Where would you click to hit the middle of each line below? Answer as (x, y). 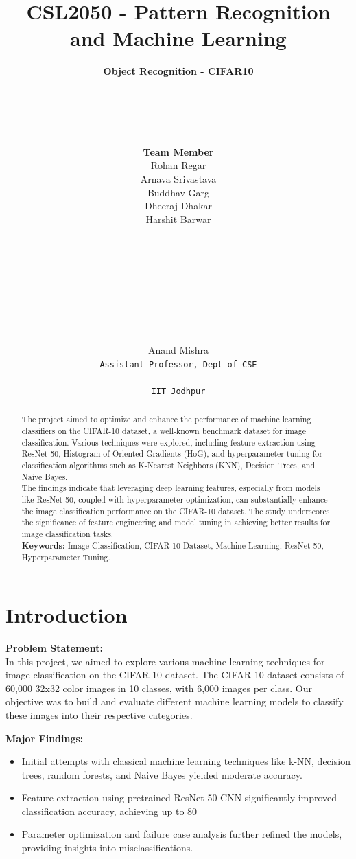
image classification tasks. (68, 534)
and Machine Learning (178, 38)
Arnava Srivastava (178, 179)
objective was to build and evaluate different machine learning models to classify (175, 701)
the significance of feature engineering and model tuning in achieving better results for (176, 522)
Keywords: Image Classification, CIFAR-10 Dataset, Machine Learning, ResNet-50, (173, 545)
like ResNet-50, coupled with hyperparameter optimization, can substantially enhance (175, 500)
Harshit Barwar (178, 219)
